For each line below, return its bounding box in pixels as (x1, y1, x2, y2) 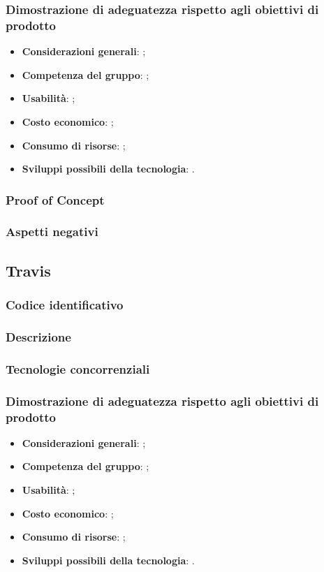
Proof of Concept (6, 191, 105, 208)
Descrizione (6, 328, 71, 345)
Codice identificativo (6, 296, 124, 314)
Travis (6, 259, 51, 281)
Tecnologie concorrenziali (6, 360, 150, 377)
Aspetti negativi (6, 223, 98, 240)
